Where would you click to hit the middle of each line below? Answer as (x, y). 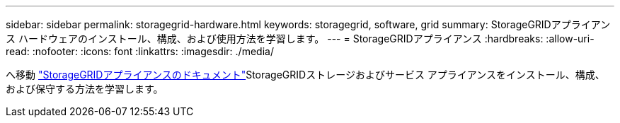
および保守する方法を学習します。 (85, 89)
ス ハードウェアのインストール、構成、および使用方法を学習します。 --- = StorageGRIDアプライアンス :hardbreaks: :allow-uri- (300, 39)
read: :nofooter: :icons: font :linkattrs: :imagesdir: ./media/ (140, 51)
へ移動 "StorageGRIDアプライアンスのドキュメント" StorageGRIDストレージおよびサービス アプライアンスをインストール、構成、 (305, 75)
